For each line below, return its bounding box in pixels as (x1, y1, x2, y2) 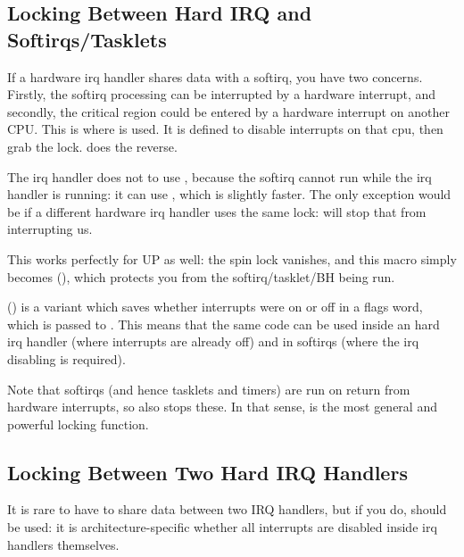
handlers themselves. (7, 535, 120, 553)
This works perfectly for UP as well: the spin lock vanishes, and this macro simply (7, 249, 457, 268)
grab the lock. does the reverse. (7, 137, 178, 155)
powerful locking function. (7, 414, 149, 433)
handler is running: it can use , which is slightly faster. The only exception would (7, 185, 452, 204)
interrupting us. (7, 220, 93, 238)
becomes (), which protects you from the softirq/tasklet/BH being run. (7, 267, 395, 286)
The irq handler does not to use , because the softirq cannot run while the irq (7, 167, 432, 186)
